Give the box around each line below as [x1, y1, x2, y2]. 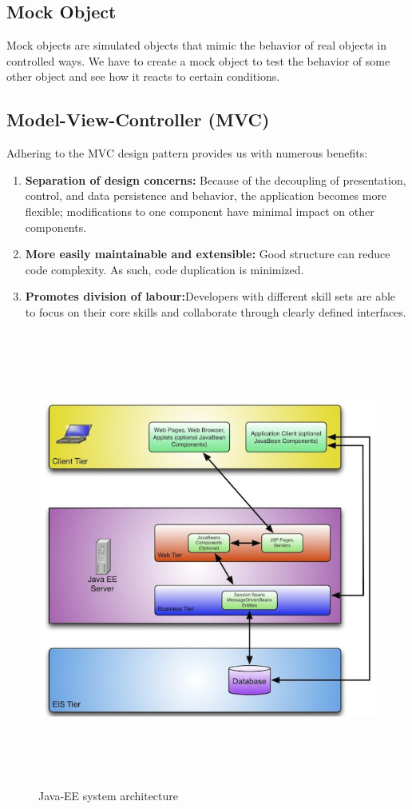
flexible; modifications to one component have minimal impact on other [25, 202, 374, 219]
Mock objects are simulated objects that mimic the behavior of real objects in [6, 37, 387, 54]
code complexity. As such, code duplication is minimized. [25, 261, 304, 277]
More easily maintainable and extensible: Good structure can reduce [25, 245, 390, 262]
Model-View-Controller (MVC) [6, 107, 270, 132]
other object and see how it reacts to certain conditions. [6, 68, 280, 85]
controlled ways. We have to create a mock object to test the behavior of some [6, 52, 390, 69]
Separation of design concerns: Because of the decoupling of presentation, [25, 171, 406, 188]
